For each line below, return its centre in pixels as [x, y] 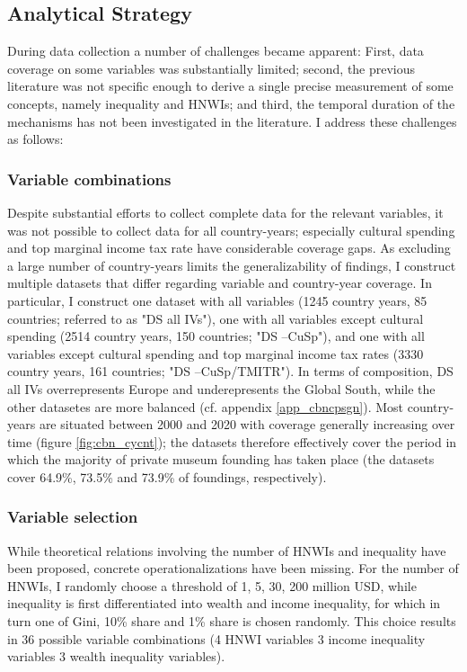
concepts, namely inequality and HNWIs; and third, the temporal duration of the [231, 103]
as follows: [35, 139]
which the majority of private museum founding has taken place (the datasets [221, 459]
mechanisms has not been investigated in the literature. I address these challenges [232, 121]
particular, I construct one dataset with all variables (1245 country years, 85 [217, 300]
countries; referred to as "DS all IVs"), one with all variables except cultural [216, 318]
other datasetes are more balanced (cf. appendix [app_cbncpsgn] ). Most [206, 406]
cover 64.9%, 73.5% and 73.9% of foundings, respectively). [167, 476]
